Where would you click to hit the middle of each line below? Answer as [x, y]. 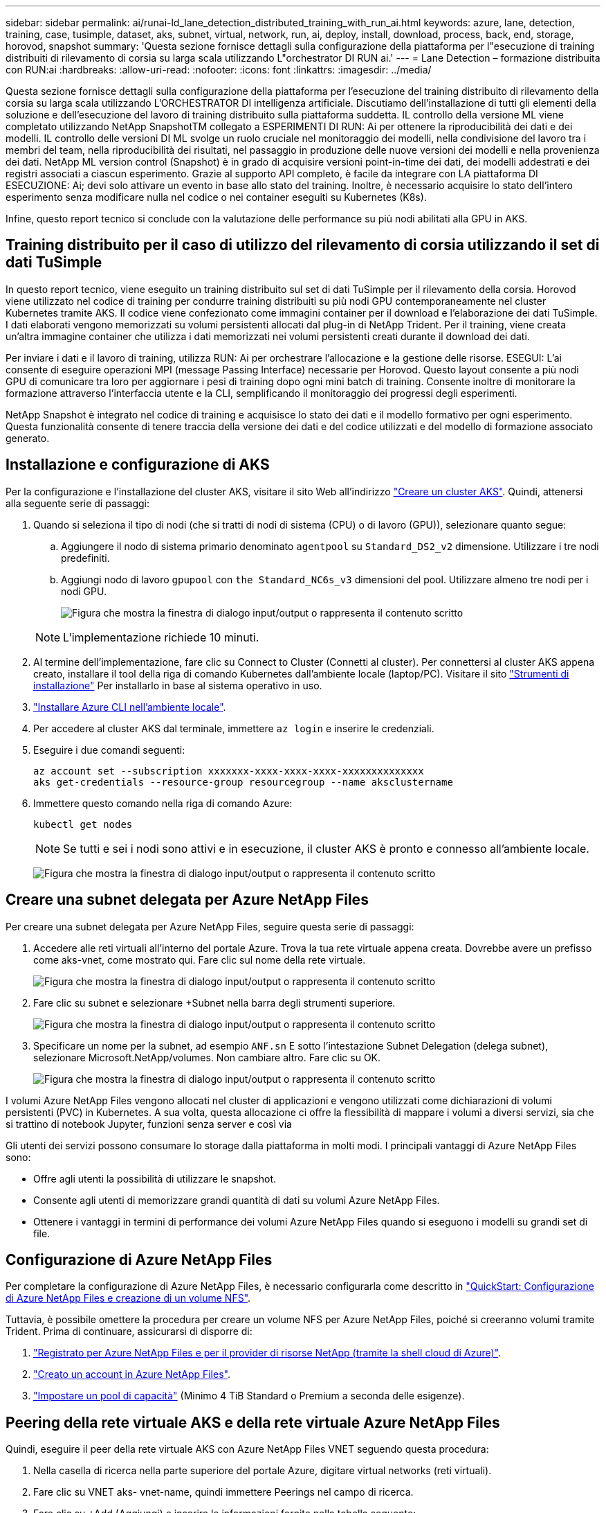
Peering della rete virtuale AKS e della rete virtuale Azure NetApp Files [253, 1422]
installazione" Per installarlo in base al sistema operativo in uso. [178, 685]
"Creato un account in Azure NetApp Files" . [132, 1374]
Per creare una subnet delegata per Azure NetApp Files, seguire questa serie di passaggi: [210, 926]
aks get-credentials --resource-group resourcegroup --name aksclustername [243, 782]
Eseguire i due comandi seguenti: [109, 750]
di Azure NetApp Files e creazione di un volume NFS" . [128, 1298]
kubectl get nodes [83, 824]
